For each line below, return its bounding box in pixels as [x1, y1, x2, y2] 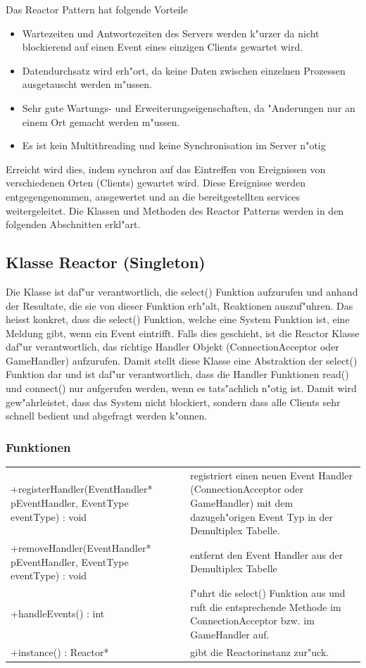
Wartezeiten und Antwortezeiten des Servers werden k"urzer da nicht [22, 25, 320, 40]
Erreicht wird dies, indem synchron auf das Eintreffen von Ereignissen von [6, 161, 326, 176]
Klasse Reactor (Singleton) [6, 251, 206, 273]
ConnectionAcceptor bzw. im [190, 613, 315, 628]
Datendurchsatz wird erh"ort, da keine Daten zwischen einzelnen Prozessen [22, 63, 346, 77]
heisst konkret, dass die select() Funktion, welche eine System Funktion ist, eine [6, 312, 350, 327]
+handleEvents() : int [11, 606, 105, 621]
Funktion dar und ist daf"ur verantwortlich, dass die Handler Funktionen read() [6, 367, 349, 382]
